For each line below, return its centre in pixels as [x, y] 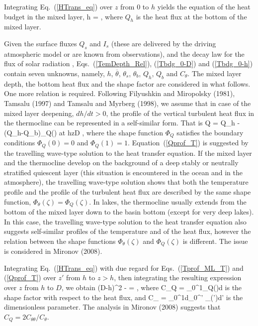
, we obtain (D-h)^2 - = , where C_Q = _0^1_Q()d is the [152, 287]
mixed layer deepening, [39, 113]
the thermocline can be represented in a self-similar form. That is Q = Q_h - [122, 123]
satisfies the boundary [210, 132]
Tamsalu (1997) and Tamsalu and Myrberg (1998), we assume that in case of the [128, 103]
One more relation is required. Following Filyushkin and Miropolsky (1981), [120, 93]
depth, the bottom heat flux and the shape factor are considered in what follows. [127, 83]
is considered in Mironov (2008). [53, 251]
